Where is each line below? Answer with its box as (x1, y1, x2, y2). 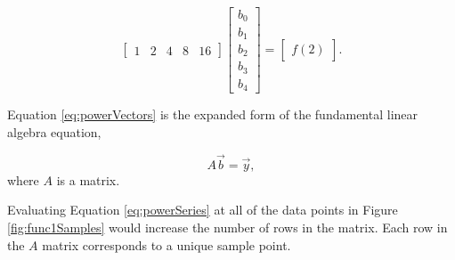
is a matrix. (56, 170, 120, 189)
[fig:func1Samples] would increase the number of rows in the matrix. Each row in (7, 218, 448, 237)
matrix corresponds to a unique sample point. (42, 235, 291, 254)
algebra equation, (7, 123, 102, 142)
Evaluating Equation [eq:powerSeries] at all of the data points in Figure (7, 200, 398, 219)
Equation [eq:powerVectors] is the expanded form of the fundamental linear (7, 105, 418, 124)
